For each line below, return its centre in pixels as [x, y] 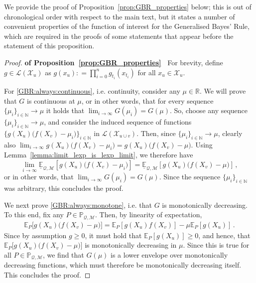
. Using [202, 144]
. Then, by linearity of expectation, [149, 214]
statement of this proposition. [49, 46]
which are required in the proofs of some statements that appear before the [119, 36]
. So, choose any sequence [209, 110]
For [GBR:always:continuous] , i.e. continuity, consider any [92, 91]
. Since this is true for [216, 245]
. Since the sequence [190, 177]
